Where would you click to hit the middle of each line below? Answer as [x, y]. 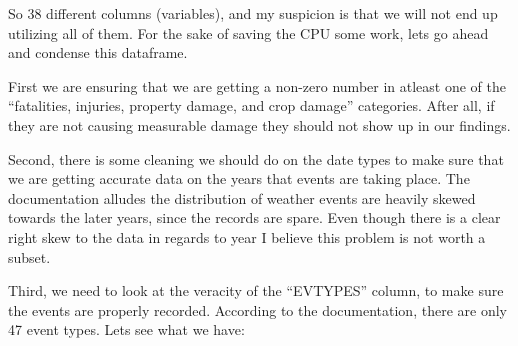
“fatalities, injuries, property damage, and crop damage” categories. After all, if [251, 105]
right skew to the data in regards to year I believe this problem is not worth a [247, 236]
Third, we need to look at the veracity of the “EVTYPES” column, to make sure [256, 290]
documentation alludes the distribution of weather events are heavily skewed [242, 197]
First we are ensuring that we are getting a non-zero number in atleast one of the [257, 85]
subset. [29, 256]
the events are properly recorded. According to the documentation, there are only [257, 309]
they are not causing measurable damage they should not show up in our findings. [259, 124]
